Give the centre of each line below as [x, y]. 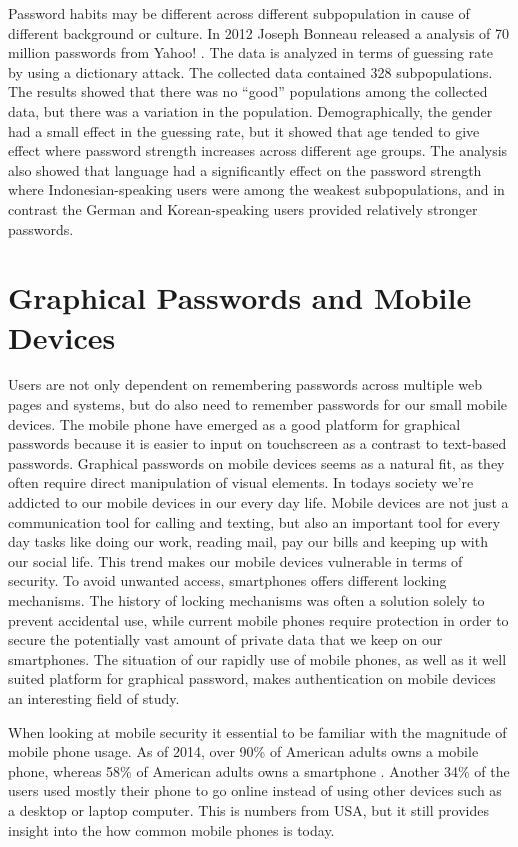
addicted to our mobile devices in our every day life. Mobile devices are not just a [258, 502]
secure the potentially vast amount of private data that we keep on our [225, 639]
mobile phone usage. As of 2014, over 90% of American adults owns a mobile [243, 751]
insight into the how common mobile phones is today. [171, 829]
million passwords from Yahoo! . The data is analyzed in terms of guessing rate [250, 52]
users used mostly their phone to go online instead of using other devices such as [255, 790]
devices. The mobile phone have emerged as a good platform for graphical [234, 423]
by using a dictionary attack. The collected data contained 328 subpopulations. [250, 71]
